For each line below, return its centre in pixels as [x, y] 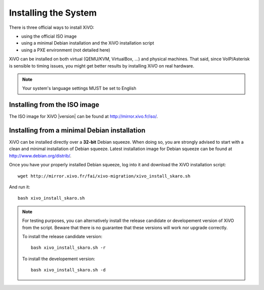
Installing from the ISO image [54, 105]
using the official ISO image [49, 36]
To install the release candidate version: [62, 236]
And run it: [20, 187]
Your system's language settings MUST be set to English [79, 89]
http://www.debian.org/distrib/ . [40, 156]
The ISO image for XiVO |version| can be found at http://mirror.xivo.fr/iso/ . [84, 116]
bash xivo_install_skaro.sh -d [68, 270]
